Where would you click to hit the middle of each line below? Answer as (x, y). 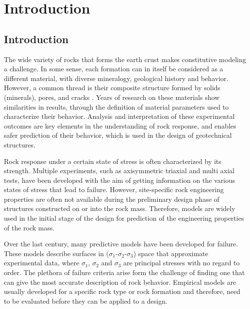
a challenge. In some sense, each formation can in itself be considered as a (114, 69)
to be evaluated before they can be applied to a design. (86, 301)
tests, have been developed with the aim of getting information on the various (120, 180)
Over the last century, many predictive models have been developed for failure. (121, 244)
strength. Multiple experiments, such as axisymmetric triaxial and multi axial (119, 171)
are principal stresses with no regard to (182, 263)
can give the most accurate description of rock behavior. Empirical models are (120, 282)
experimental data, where (42, 263)
